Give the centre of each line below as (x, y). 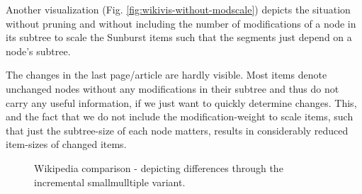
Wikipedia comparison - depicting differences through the (159, 167)
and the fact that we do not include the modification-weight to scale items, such (180, 116)
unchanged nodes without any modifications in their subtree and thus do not (172, 88)
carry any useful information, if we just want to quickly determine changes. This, (181, 102)
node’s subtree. (38, 51)
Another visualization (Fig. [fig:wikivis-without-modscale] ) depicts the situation (178, 9)
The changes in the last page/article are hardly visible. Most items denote (166, 75)
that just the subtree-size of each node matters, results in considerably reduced (177, 130)
